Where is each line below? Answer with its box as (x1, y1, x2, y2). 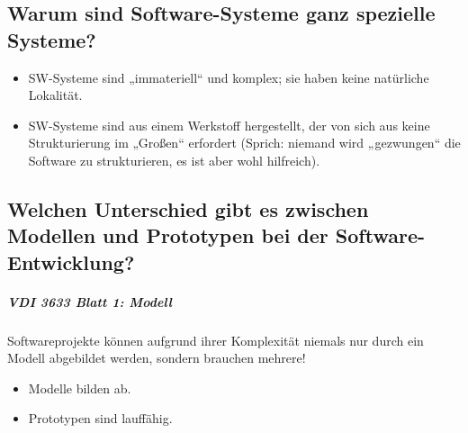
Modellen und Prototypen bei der (7, 221, 328, 249)
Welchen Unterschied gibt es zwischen (7, 194, 369, 222)
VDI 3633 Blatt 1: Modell (7, 292, 172, 311)
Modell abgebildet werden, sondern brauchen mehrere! (7, 348, 306, 367)
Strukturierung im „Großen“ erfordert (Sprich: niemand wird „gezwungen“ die (28, 133, 461, 152)
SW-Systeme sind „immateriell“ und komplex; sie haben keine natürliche (28, 68, 429, 86)
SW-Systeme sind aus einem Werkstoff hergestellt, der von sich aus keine (28, 115, 430, 134)
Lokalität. (28, 86, 83, 104)
